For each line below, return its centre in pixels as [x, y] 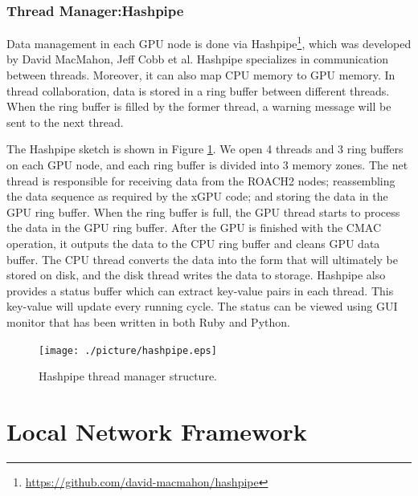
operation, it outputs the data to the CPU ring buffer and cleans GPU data [193, 243]
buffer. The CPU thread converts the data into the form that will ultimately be [202, 259]
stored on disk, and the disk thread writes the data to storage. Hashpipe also [196, 275]
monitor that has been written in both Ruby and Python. [148, 321]
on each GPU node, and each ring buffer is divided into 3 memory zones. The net [207, 165]
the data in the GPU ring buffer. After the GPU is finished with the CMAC [194, 228]
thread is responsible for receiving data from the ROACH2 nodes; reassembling [201, 180]
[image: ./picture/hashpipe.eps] [128, 350]
